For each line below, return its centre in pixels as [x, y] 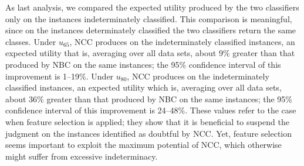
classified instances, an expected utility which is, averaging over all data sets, [143, 87]
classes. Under [31, 41]
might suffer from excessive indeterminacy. [82, 156]
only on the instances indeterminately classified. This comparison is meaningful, [149, 18]
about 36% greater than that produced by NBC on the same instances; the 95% [149, 98]
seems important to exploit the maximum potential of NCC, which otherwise [143, 145]
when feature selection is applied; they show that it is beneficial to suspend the [147, 121]
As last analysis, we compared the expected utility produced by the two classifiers [152, 7]
